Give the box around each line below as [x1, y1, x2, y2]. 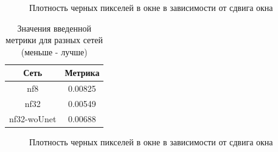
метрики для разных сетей [5, 33, 103, 46]
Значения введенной [17, 21, 91, 34]
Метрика [64, 66, 100, 79]
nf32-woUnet [9, 112, 57, 125]
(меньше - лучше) [21, 45, 88, 58]
